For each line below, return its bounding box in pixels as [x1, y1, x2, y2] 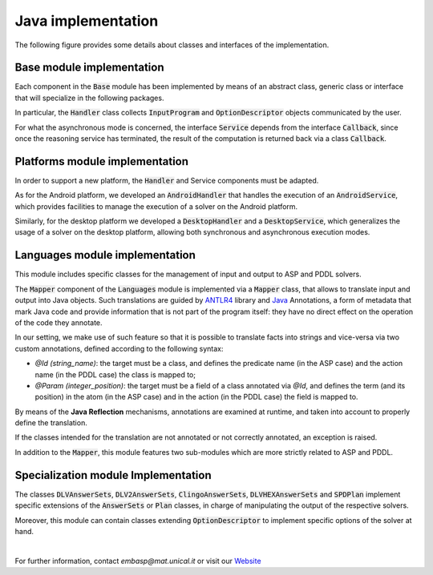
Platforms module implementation [14, 155, 188, 168]
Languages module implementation [14, 248, 196, 262]
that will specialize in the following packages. [14, 93, 164, 103]
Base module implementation [14, 61, 164, 74]
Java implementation [14, 12, 159, 30]
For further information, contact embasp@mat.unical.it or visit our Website [14, 556, 261, 565]
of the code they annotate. [14, 317, 103, 328]
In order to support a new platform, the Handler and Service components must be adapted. [14, 175, 319, 185]
